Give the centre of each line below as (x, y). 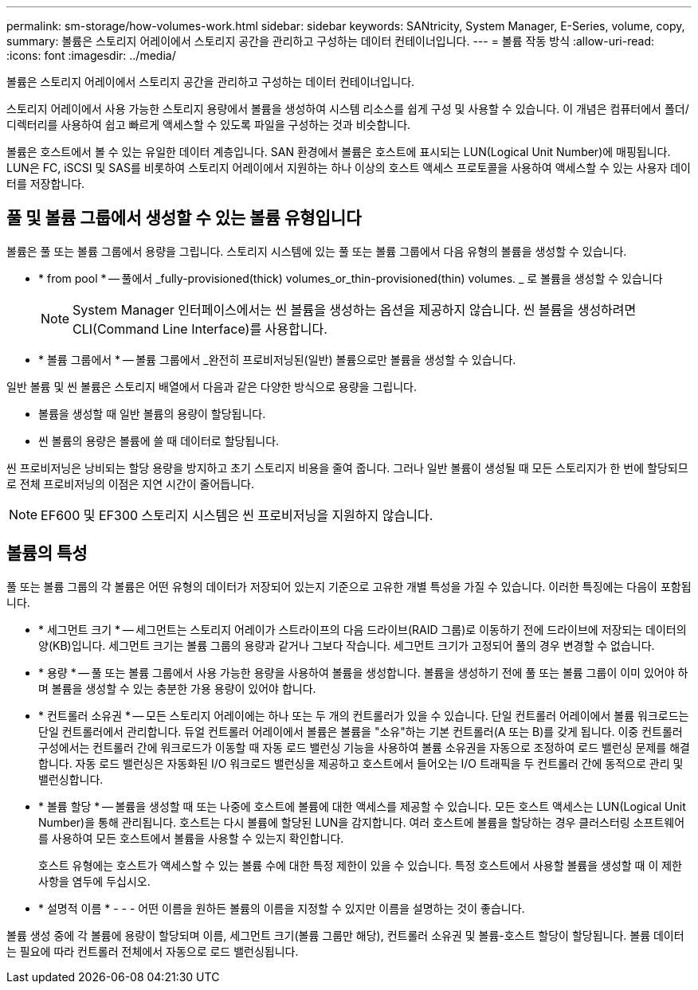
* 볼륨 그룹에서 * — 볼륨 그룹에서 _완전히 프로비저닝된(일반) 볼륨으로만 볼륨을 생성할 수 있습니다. (277, 359)
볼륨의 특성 (47, 554)
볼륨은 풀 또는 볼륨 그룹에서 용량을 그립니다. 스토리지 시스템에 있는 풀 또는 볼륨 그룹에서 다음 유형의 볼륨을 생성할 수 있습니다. (317, 251)
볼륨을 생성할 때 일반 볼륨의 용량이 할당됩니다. (152, 413)
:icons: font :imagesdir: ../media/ (91, 55)
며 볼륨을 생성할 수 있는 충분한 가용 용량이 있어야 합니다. (177, 688)
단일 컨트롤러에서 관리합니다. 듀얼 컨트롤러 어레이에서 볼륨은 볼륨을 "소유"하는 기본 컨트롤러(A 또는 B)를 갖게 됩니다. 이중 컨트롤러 (361, 731)
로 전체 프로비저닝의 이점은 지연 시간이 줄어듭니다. (131, 483)
